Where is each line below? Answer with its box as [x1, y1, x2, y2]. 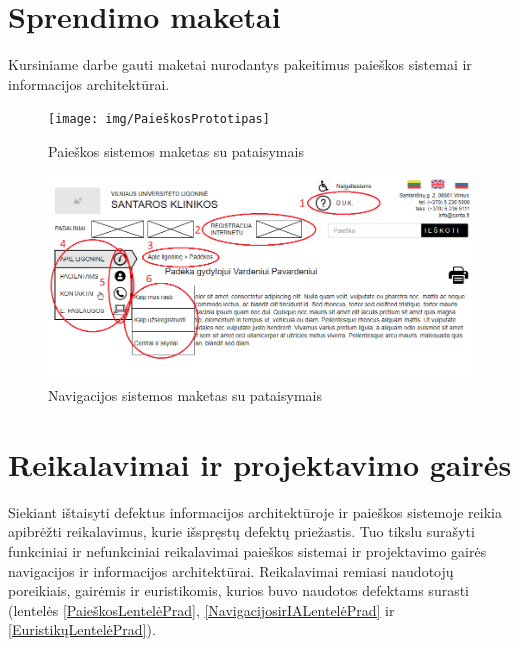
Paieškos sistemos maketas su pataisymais [48, 140, 304, 161]
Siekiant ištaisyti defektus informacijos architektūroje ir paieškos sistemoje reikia [8, 501, 502, 522]
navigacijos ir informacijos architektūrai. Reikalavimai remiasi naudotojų [8, 560, 454, 581]
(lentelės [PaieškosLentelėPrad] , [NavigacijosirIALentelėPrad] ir [8, 599, 395, 620]
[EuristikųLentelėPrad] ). [8, 619, 156, 640]
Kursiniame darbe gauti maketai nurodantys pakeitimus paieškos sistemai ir [8, 54, 472, 75]
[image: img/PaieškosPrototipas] [48, 112, 270, 127]
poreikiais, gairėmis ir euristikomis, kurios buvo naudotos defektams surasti [8, 580, 470, 601]
